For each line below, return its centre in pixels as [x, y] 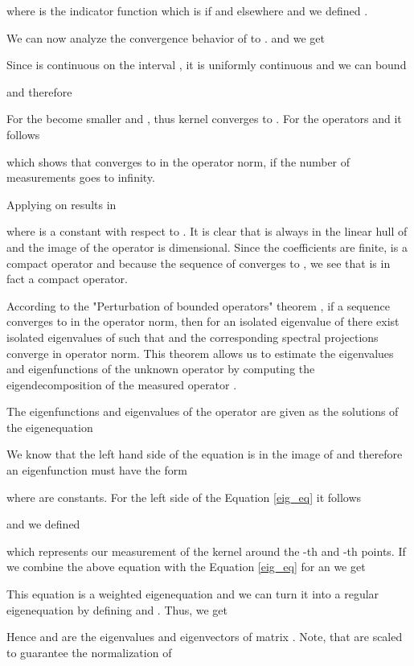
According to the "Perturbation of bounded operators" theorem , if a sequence [198, 305]
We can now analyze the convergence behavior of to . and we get [166, 37]
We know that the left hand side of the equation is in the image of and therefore [205, 454]
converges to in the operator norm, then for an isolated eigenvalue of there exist [203, 321]
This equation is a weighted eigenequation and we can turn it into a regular [193, 594]
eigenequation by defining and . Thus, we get [117, 609]
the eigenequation [50, 427]
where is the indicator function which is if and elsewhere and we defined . [187, 10]
